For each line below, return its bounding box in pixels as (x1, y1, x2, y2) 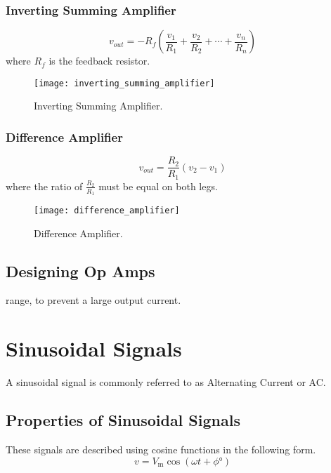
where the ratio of (6, 178, 83, 193)
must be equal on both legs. (98, 178, 218, 193)
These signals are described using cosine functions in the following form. (6, 442, 316, 456)
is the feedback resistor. (48, 53, 150, 68)
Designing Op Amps (6, 260, 155, 281)
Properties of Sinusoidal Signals (6, 409, 240, 431)
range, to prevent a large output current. (6, 293, 181, 307)
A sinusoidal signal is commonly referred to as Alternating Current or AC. (6, 375, 326, 389)
